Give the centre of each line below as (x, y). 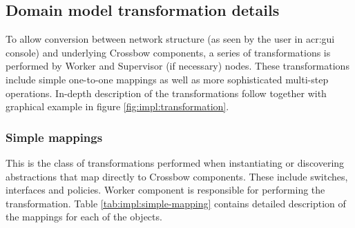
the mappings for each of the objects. (84, 217)
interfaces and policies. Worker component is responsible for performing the (165, 190)
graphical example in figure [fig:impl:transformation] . (117, 106)
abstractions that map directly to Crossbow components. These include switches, (177, 176)
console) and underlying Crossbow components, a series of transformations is (168, 52)
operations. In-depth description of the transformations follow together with (166, 93)
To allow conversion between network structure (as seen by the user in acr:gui (170, 39)
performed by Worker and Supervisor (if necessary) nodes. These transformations (177, 66)
